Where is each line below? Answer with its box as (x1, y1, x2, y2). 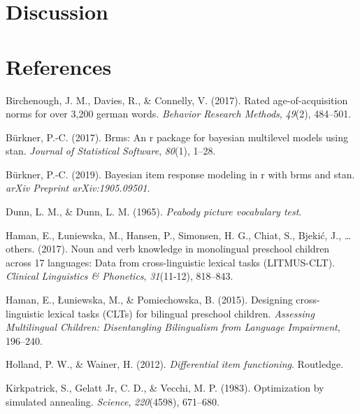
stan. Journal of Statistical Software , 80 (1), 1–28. (6, 143, 216, 158)
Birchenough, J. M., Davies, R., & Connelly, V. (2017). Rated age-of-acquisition (6, 92, 348, 107)
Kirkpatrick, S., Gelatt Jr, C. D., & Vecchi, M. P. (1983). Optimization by (6, 380, 324, 394)
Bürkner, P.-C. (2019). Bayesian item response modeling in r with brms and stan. (6, 166, 355, 181)
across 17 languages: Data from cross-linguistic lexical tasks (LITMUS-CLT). (6, 255, 336, 269)
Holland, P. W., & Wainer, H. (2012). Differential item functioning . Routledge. (6, 357, 344, 371)
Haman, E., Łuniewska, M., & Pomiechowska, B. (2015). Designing (6, 292, 293, 307)
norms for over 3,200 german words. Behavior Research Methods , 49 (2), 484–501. (6, 106, 352, 121)
